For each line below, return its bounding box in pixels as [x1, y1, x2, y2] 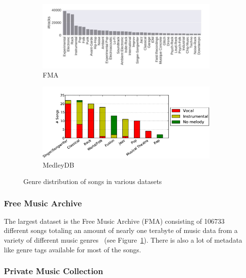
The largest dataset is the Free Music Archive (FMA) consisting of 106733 [4, 216, 225, 226]
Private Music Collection [4, 265, 103, 277]
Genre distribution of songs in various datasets [23, 176, 162, 186]
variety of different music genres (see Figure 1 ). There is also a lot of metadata [4, 235, 243, 245]
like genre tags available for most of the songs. [4, 244, 141, 254]
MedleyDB [43, 160, 74, 170]
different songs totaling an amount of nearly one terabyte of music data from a [4, 225, 238, 235]
